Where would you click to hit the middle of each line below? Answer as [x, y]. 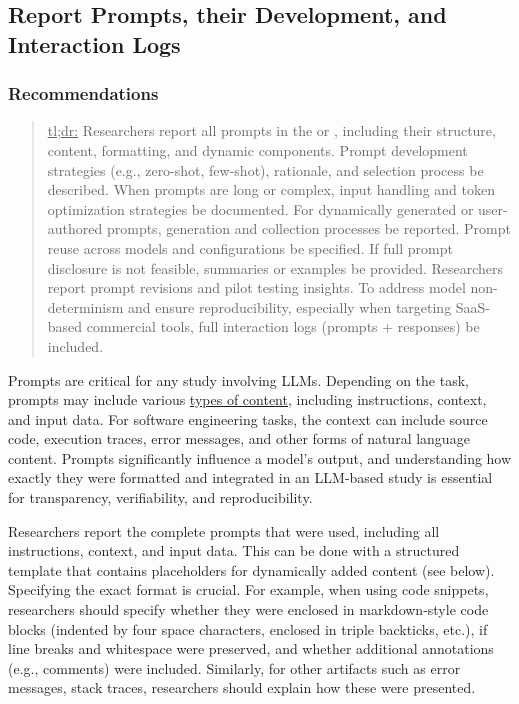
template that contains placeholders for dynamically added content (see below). [251, 569]
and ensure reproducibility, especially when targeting [290, 306]
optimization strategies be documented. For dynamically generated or [260, 208]
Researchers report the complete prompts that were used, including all [224, 530]
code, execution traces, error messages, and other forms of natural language [239, 438]
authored [75, 228]
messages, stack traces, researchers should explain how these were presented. [242, 687]
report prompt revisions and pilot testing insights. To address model [256, 287]
